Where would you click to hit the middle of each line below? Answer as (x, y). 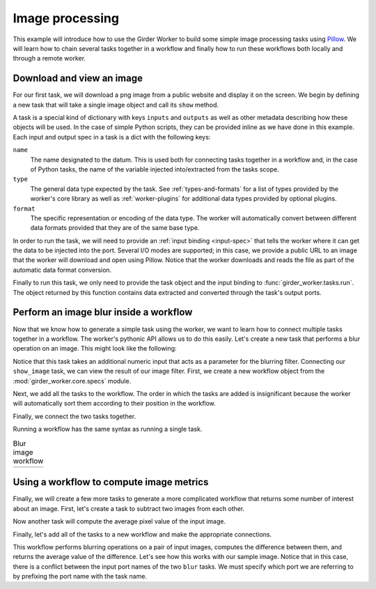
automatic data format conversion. (62, 270)
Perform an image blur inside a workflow (103, 313)
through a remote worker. (49, 59)
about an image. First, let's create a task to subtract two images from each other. (129, 508)
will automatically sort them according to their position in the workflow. (114, 404)
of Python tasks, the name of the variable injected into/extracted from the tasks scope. (155, 169)
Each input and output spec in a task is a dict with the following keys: (112, 137)
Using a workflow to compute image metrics (111, 482)
